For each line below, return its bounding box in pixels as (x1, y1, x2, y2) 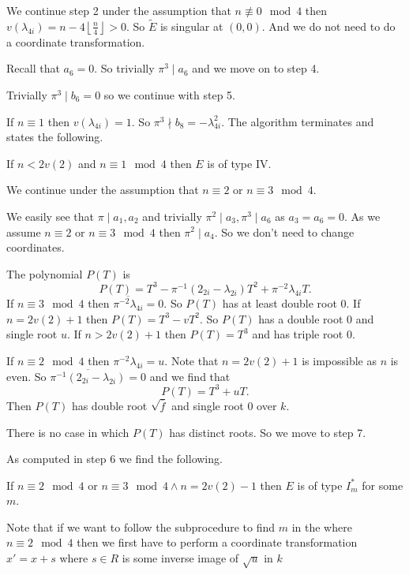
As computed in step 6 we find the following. (6, 450, 223, 467)
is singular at (159, 17, 223, 34)
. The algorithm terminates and (221, 113, 374, 129)
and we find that (149, 368, 231, 384)
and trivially (142, 207, 202, 224)
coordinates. (6, 239, 65, 256)
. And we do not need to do (261, 17, 396, 34)
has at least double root (222, 295, 337, 312)
